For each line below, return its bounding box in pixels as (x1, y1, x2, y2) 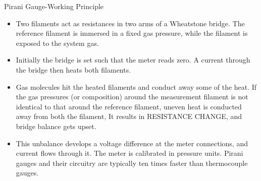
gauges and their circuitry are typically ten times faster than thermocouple (16, 157, 248, 168)
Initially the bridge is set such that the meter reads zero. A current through (16, 54, 250, 65)
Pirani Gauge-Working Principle (4, 1, 104, 11)
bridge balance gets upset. (16, 120, 96, 131)
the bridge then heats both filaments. (16, 64, 131, 75)
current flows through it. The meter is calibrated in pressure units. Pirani (16, 148, 243, 158)
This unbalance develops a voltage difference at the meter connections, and (16, 138, 248, 148)
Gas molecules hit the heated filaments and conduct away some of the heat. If (16, 81, 257, 92)
